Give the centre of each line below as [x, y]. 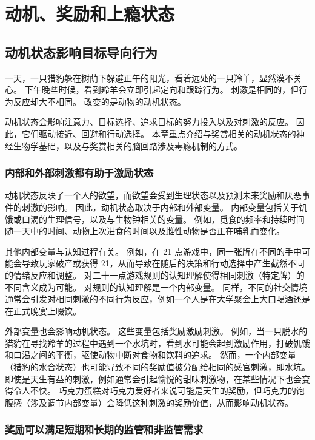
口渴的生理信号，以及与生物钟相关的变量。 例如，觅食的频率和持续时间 [163, 219]
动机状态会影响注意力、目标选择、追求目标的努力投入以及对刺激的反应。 [149, 122]
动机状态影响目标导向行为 [81, 52]
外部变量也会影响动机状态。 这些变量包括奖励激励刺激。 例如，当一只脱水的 [156, 331]
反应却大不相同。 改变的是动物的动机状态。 [99, 101]
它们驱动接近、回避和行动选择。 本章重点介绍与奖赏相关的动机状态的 [159, 133]
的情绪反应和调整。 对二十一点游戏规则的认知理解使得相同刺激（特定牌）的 [155, 275]
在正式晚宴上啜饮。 [43, 310]
